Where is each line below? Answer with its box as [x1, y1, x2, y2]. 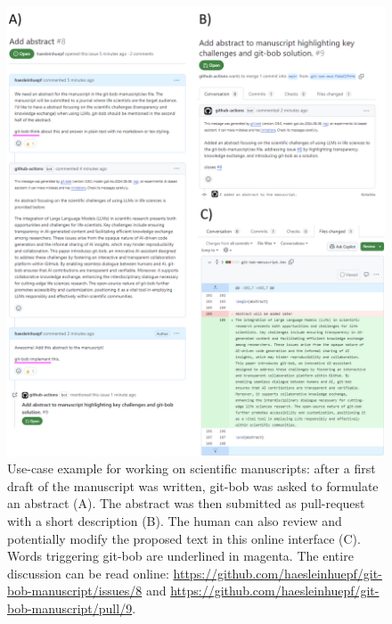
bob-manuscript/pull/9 [7, 599, 133, 618]
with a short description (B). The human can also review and [7, 512, 342, 530]
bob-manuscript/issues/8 [7, 581, 143, 600]
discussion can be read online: [7, 563, 169, 582]
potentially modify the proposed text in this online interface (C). [7, 529, 361, 547]
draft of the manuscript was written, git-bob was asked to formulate [7, 476, 379, 495]
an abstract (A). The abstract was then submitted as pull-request [7, 494, 365, 513]
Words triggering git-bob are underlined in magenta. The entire [7, 546, 354, 565]
